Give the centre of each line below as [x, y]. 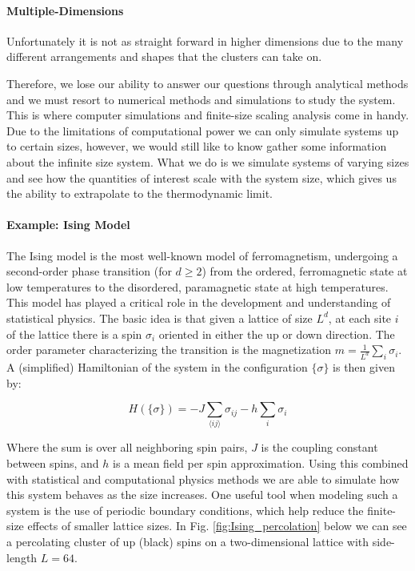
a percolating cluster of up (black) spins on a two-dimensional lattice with [188, 542]
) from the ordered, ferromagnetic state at [305, 271]
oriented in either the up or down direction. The [277, 334]
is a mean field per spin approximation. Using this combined [261, 463]
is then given [364, 366]
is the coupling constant [319, 447]
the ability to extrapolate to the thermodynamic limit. [140, 193]
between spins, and [53, 463]
